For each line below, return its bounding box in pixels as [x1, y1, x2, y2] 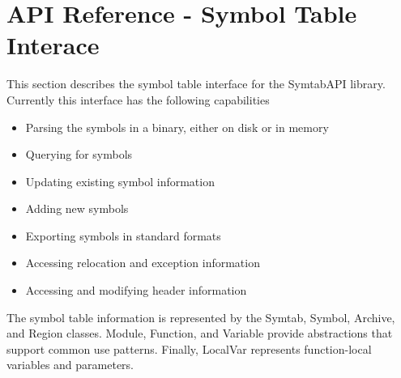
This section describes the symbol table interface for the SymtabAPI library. [6, 75, 386, 92]
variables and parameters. [6, 356, 134, 373]
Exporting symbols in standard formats [25, 227, 221, 244]
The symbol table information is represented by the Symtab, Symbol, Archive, [6, 308, 395, 325]
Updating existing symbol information [25, 172, 215, 189]
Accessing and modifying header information [25, 282, 247, 299]
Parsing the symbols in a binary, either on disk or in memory [25, 118, 329, 135]
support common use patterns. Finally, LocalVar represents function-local [6, 340, 372, 357]
